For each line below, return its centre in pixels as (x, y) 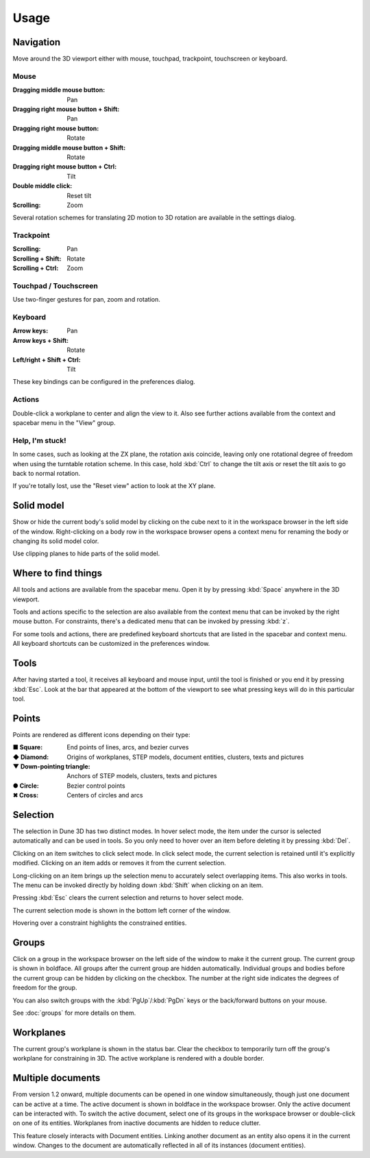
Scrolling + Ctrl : (36, 268)
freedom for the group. (45, 988)
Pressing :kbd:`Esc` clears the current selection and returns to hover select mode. (128, 897)
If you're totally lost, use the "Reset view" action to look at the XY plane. (114, 486)
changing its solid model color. (56, 541)
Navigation (37, 42)
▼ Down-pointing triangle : (51, 766)
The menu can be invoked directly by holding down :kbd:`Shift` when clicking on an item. (138, 885)
